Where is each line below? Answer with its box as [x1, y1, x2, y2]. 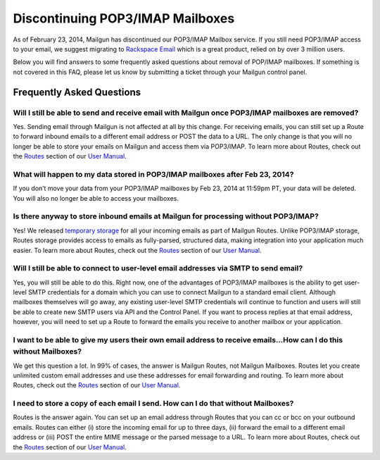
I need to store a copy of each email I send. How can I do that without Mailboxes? [13, 399, 294, 409]
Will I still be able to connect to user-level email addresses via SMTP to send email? [13, 263, 303, 273]
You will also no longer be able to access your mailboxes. [13, 194, 179, 202]
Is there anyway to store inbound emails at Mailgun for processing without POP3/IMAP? [13, 211, 319, 221]
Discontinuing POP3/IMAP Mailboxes [13, 11, 235, 26]
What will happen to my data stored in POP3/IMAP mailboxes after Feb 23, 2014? [13, 169, 294, 179]
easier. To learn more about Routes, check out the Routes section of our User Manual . [13, 246, 262, 254]
